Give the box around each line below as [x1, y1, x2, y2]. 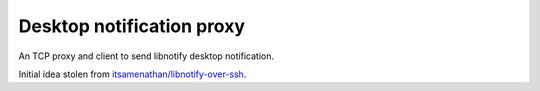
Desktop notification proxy [18, 15, 245, 37]
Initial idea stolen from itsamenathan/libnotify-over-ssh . [18, 68, 247, 80]
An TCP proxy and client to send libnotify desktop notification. [18, 50, 275, 62]
